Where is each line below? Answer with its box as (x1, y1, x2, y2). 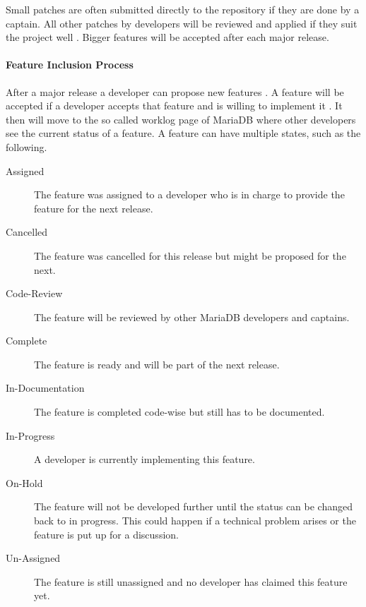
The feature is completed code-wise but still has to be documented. (34, 404, 325, 419)
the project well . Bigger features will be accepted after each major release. (6, 30, 329, 44)
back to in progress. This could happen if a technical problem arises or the (34, 513, 356, 528)
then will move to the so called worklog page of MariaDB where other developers (6, 112, 356, 126)
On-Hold (6, 475, 43, 490)
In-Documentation (6, 380, 85, 395)
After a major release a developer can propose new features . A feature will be (6, 84, 344, 99)
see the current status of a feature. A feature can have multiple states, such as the (6, 126, 361, 140)
